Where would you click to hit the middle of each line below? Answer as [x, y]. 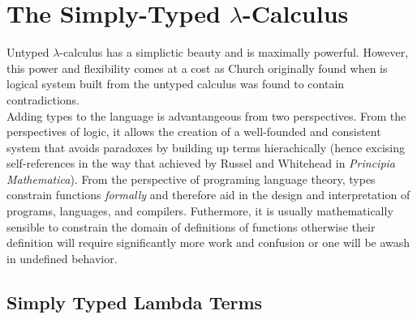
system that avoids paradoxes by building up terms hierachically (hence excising [206, 147]
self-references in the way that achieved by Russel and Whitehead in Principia [201, 163]
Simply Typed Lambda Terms [135, 302]
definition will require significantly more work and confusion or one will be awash [208, 242]
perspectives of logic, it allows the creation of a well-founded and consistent [194, 132]
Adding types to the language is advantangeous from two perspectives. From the [206, 115]
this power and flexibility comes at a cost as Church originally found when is [197, 68]
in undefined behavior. [62, 258]
